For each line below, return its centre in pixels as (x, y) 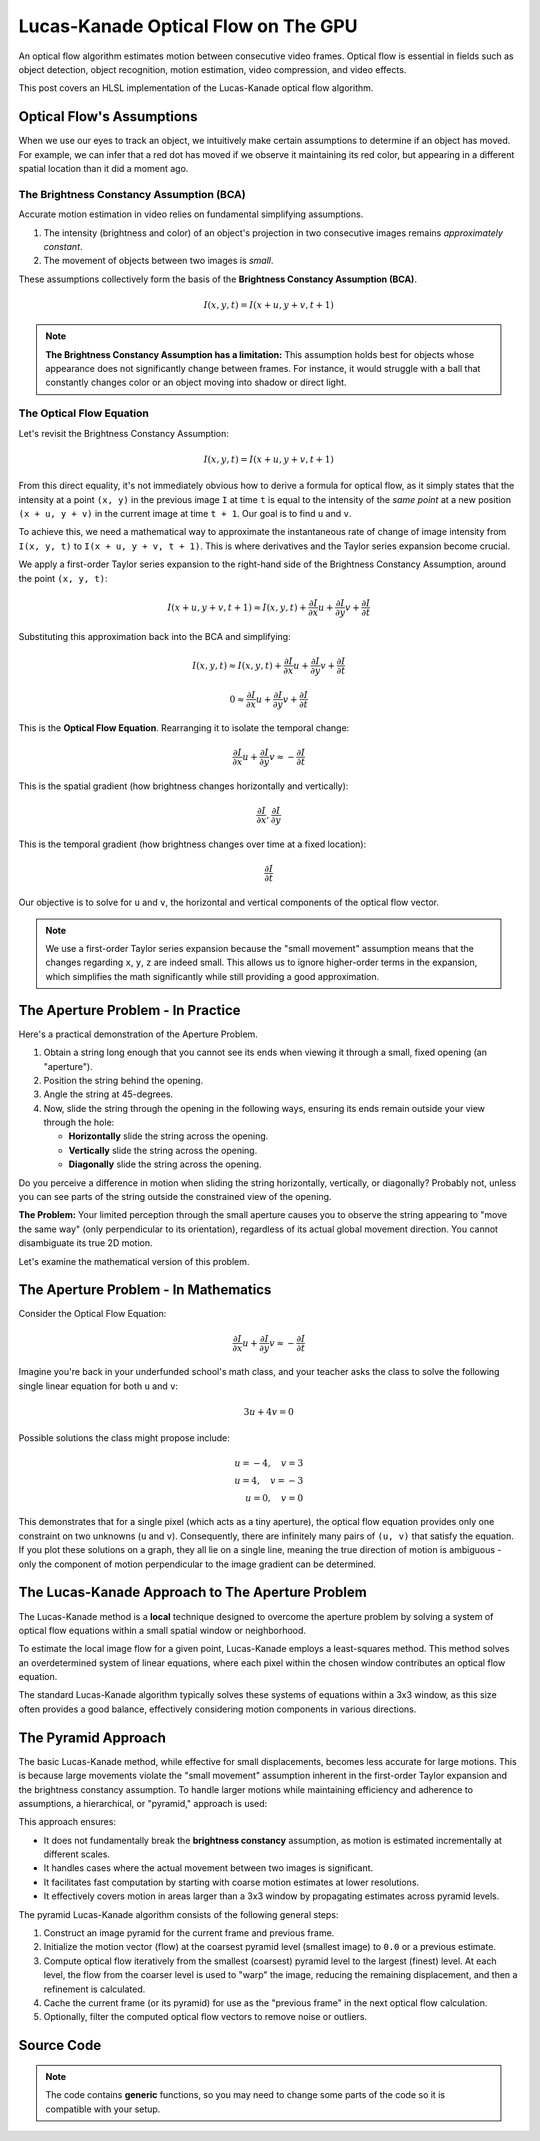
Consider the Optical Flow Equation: (92, 1314)
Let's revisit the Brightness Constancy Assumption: (123, 433)
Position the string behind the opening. (123, 1080)
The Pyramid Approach (92, 1737)
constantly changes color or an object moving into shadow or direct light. (196, 382)
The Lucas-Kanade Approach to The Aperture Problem (192, 1592)
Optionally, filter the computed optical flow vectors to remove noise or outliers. (205, 2017)
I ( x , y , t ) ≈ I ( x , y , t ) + (236, 665)
